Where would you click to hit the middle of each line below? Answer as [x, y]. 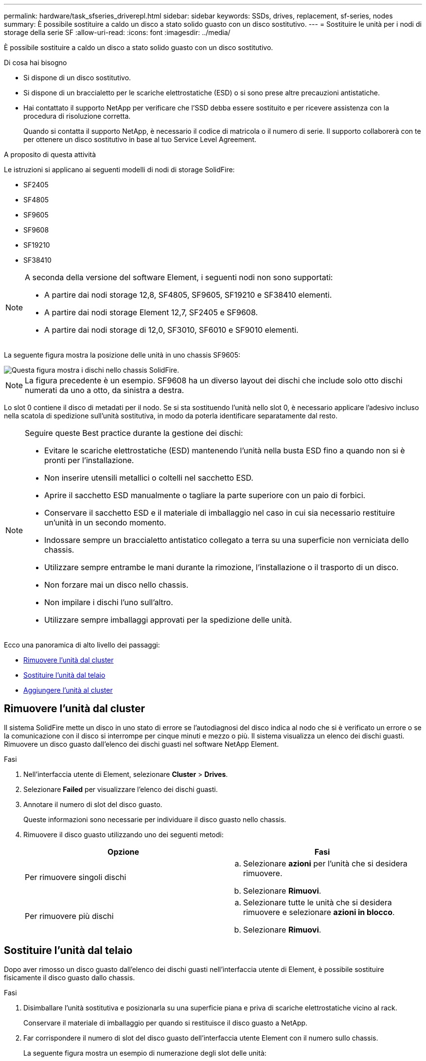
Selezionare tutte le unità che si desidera [318, 902]
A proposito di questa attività [50, 154]
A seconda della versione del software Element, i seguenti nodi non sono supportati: [179, 277]
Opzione [123, 852]
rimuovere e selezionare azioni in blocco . [319, 912]
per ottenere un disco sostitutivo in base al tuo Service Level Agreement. [140, 139]
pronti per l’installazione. [89, 460]
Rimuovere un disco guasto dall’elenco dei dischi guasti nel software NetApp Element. [142, 744]
